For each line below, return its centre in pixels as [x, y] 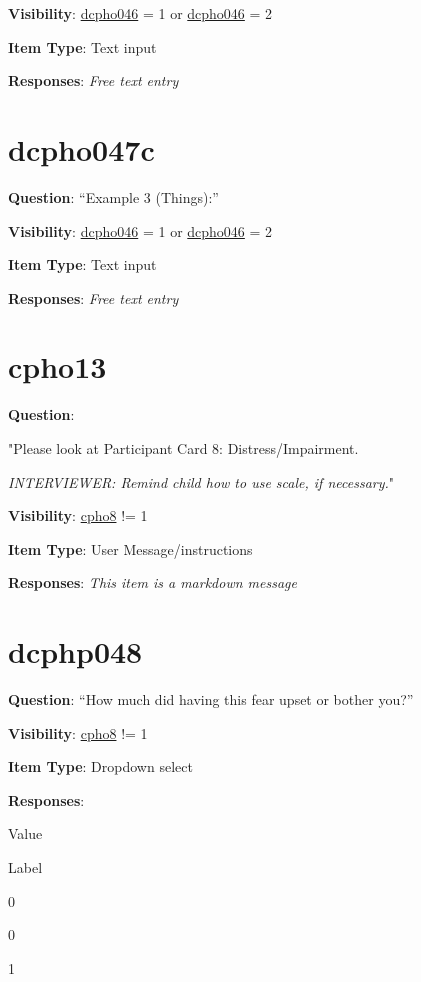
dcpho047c [81, 148]
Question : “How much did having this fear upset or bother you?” [211, 699]
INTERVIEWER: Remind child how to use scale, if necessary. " [201, 481]
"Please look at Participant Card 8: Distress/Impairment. [183, 448]
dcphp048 [75, 651]
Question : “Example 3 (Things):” [113, 196]
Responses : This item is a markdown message [152, 582]
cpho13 [57, 366]
